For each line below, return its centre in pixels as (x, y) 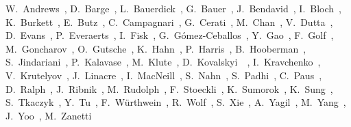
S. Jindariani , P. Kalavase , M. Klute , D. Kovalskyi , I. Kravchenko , (163, 62)
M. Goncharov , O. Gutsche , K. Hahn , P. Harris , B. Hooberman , (156, 48)
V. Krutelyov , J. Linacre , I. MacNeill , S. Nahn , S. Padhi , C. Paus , (164, 75)
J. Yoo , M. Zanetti (49, 115)
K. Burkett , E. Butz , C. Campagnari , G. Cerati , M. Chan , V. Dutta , (169, 22)
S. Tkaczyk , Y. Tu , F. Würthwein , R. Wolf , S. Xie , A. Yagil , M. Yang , (176, 102)
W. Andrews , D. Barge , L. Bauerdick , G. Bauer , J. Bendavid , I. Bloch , (173, 8)
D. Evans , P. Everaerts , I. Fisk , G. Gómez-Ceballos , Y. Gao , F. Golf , (170, 35)
